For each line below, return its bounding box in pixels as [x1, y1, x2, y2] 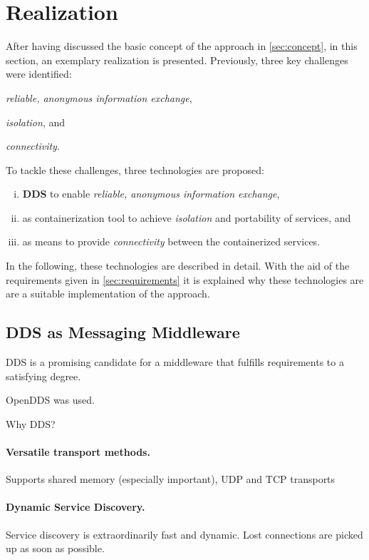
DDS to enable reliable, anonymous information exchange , [22, 186, 280, 201]
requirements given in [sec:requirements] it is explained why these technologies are [6, 272, 364, 287]
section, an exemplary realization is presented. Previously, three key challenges [6, 52, 348, 67]
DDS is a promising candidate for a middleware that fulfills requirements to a [6, 355, 344, 370]
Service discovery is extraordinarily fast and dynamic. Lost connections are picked [6, 526, 363, 541]
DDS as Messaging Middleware [6, 321, 240, 343]
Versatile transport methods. [6, 444, 150, 459]
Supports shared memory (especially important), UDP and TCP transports [6, 472, 336, 487]
